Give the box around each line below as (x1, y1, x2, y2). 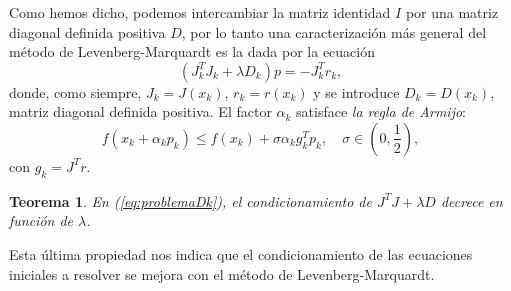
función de (9, 210, 74, 231)
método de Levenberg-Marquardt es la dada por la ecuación (9, 41, 375, 62)
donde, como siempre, (9, 81, 142, 102)
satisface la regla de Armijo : (296, 101, 467, 122)
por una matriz (405, 2, 499, 22)
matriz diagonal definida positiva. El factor (9, 101, 272, 122)
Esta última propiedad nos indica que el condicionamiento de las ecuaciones (9, 243, 473, 264)
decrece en (440, 190, 503, 211)
